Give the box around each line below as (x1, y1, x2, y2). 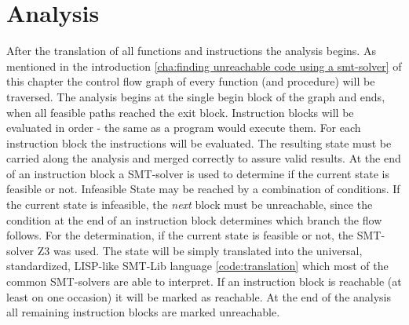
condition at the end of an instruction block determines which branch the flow (6, 211, 382, 228)
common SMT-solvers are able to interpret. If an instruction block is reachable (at (6, 273, 402, 290)
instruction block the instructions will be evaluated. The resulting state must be (6, 134, 392, 151)
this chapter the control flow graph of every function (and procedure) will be (6, 73, 375, 89)
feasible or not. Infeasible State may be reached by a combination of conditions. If (6, 181, 400, 197)
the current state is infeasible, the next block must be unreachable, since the (6, 196, 373, 213)
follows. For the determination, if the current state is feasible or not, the (6, 227, 354, 243)
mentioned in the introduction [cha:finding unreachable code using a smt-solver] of (6, 57, 402, 74)
